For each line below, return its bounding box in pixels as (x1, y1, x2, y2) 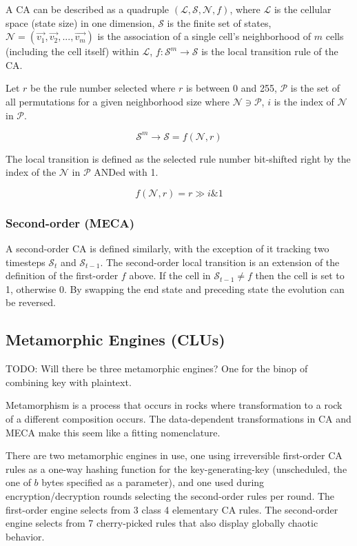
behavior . (6, 529, 45, 543)
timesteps (6, 254, 45, 269)
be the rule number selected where (30, 81, 176, 95)
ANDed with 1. (94, 165, 159, 179)
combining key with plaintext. (6, 374, 132, 389)
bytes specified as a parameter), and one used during (41, 475, 265, 489)
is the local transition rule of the (201, 44, 338, 59)
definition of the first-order (6, 268, 119, 283)
